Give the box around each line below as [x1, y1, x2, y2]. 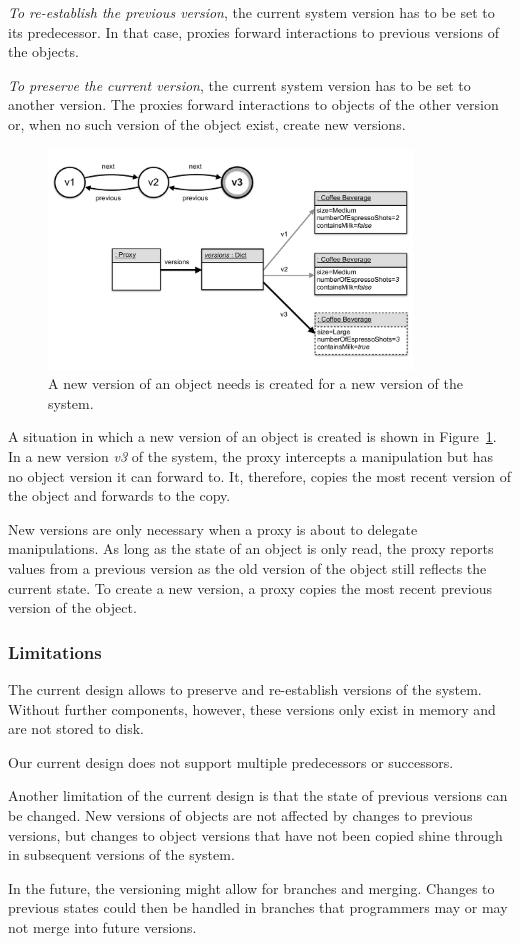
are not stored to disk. [8, 718, 144, 739]
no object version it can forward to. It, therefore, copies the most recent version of [8, 465, 511, 486]
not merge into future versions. [8, 916, 197, 937]
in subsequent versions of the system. [8, 844, 235, 865]
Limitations [8, 639, 102, 664]
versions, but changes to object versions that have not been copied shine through [8, 824, 503, 845]
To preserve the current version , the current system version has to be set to [8, 74, 471, 95]
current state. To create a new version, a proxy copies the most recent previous [8, 577, 492, 598]
